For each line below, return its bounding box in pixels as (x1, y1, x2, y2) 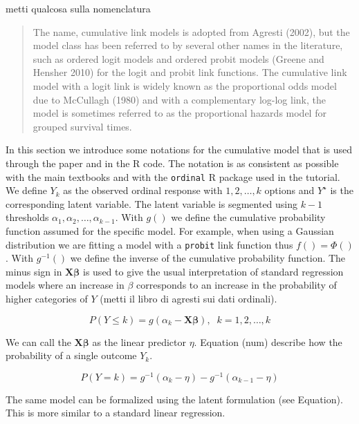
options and (264, 183, 315, 197)
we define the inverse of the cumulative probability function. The (70, 251, 346, 265)
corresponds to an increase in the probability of (136, 278, 337, 292)
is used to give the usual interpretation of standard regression (83, 264, 344, 278)
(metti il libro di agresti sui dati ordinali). (100, 291, 277, 305)
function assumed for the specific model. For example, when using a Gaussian (6, 223, 334, 238)
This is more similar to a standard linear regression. (6, 405, 225, 420)
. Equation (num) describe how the (194, 334, 342, 349)
